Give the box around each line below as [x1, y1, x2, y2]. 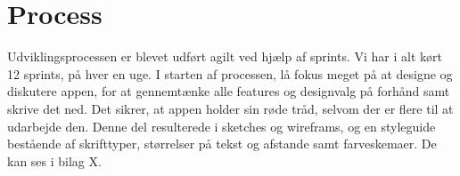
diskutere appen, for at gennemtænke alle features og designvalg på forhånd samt [7, 82, 450, 100]
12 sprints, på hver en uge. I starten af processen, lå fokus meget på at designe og [7, 64, 453, 83]
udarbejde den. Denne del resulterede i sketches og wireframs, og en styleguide [7, 116, 436, 135]
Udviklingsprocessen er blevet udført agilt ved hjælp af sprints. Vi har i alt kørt [7, 47, 442, 66]
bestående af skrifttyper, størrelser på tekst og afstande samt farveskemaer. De [7, 134, 437, 153]
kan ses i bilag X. [7, 151, 102, 170]
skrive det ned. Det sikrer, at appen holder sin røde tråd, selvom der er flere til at [7, 99, 454, 117]
